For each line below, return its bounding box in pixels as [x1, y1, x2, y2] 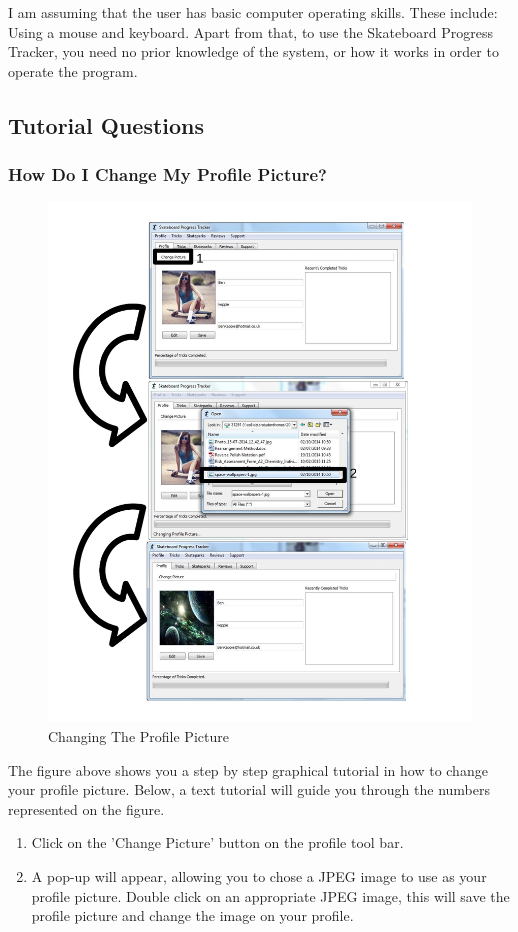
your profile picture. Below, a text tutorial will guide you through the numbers [8, 779, 490, 800]
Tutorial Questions [8, 109, 205, 140]
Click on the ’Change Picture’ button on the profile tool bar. [31, 832, 404, 853]
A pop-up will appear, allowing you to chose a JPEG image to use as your [31, 865, 487, 886]
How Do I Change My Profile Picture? [8, 162, 328, 187]
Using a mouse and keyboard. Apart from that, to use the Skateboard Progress [8, 21, 494, 42]
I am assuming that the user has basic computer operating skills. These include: [8, 2, 498, 22]
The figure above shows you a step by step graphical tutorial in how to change [8, 759, 488, 780]
